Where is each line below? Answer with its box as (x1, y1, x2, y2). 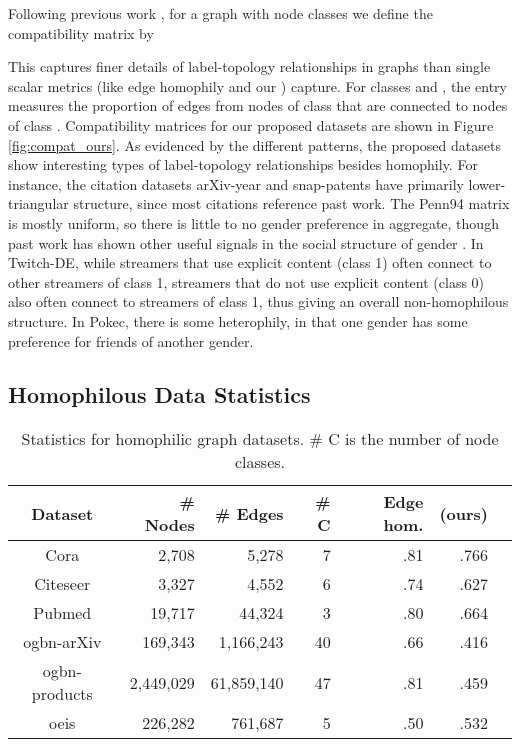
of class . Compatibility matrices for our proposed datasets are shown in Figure (8, 114, 494, 135)
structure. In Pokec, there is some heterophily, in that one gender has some (8, 310, 468, 331)
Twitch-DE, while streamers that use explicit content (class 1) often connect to (8, 252, 492, 273)
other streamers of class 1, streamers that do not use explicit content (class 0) (8, 271, 485, 292)
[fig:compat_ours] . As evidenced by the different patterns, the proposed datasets (8, 134, 501, 155)
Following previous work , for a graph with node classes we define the (8, 3, 433, 23)
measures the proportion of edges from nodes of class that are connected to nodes (8, 95, 508, 116)
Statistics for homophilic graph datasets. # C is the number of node (21, 427, 499, 451)
